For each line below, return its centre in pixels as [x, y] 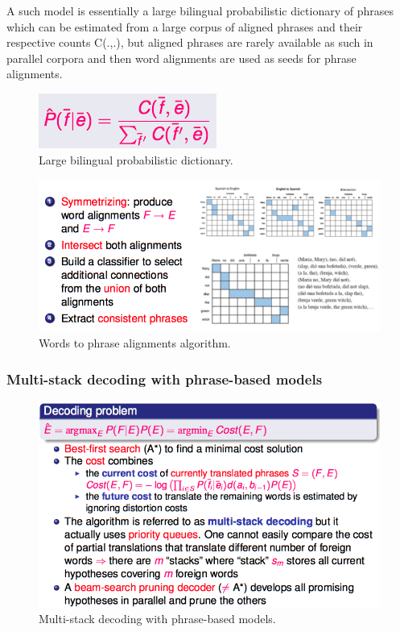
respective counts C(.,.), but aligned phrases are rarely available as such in [190, 42]
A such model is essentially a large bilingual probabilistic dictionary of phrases [200, 10]
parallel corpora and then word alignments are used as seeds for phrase [181, 58]
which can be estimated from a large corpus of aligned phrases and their [185, 26]
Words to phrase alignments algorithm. [135, 343]
